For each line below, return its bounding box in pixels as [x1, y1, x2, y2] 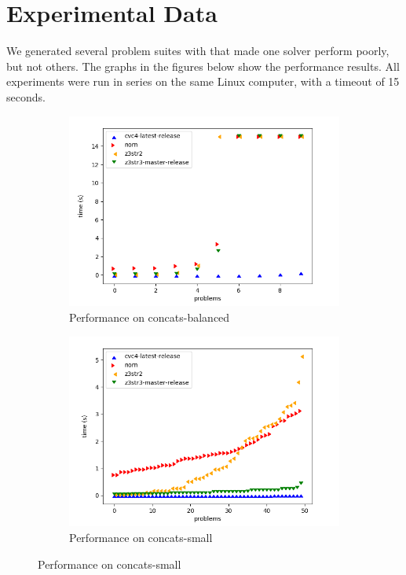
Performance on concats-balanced [69, 308, 230, 325]
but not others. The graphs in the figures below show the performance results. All [6, 57, 400, 74]
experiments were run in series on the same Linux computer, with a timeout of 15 [6, 73, 400, 90]
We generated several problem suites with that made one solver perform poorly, [6, 42, 390, 59]
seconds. [6, 88, 46, 105]
